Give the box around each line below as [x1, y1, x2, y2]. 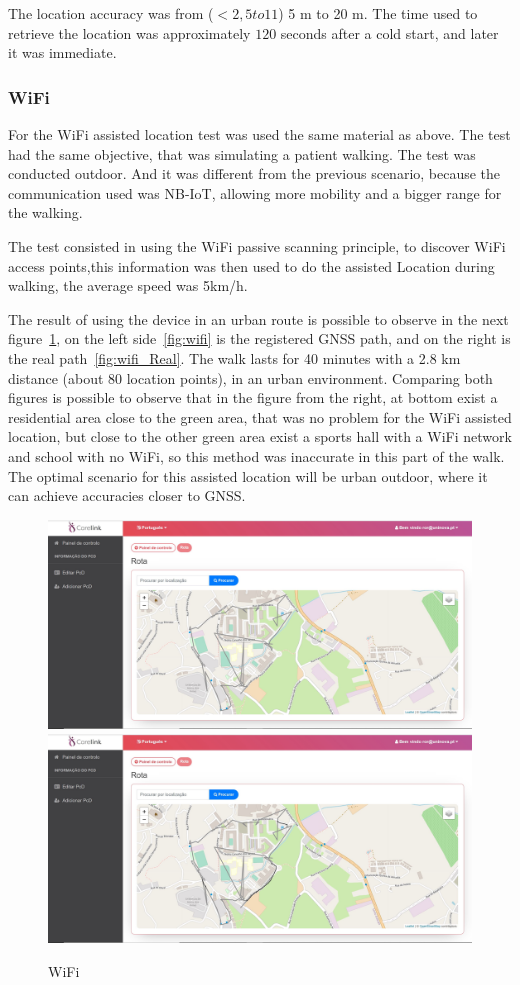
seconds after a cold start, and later [280, 22, 499, 43]
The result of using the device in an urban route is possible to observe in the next [8, 308, 509, 329]
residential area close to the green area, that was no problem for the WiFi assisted [8, 406, 512, 427]
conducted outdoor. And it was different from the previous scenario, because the [8, 163, 501, 184]
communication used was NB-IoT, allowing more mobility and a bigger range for [8, 182, 502, 203]
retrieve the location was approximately [8, 22, 251, 43]
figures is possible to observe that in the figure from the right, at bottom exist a [8, 387, 498, 408]
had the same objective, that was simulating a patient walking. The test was [8, 143, 476, 164]
